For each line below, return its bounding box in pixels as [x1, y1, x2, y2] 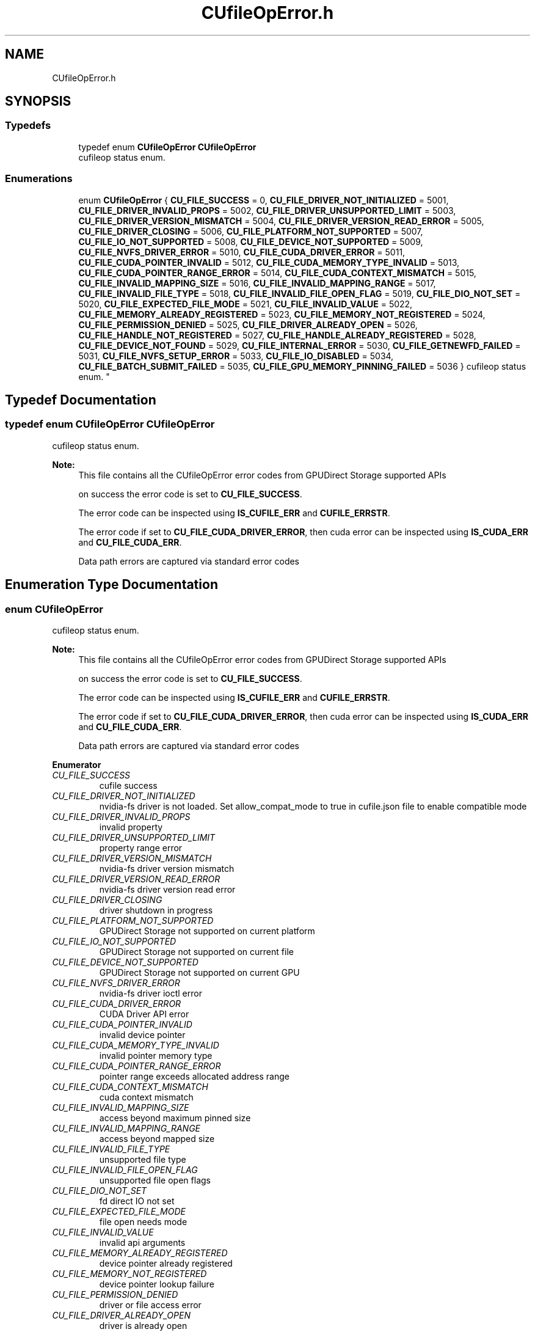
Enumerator [52, 759, 101, 770]
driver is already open [99, 1320, 187, 1331]
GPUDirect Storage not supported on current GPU [99, 967, 300, 978]
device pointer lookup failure [99, 1279, 214, 1289]
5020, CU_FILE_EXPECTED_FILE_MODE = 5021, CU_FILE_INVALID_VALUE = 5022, [78, 298, 413, 309]
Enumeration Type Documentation [5, 577, 218, 593]
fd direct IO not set [99, 1196, 175, 1206]
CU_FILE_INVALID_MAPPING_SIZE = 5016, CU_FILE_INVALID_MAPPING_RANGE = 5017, [78, 277, 436, 288]
